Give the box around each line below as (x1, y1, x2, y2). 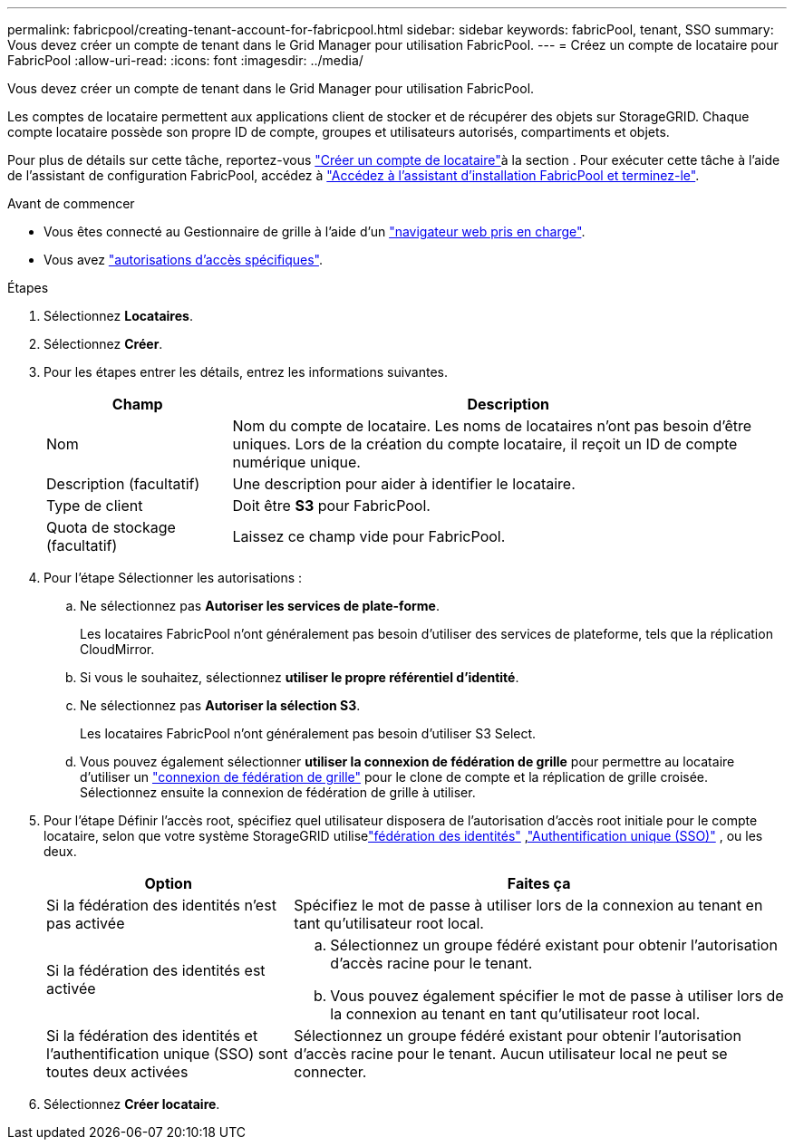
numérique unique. (232, 453, 361, 471)
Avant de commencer (7, 196, 135, 211)
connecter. (294, 1063, 367, 1081)
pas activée (46, 914, 125, 932)
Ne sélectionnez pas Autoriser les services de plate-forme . (80, 598, 440, 613)
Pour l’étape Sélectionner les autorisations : (44, 570, 303, 585)
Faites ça (507, 874, 571, 892)
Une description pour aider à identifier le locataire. (232, 475, 576, 493)
